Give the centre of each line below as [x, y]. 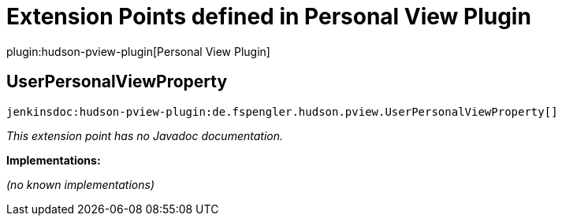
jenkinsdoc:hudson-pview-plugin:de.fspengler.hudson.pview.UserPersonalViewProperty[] [282, 111]
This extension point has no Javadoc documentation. [145, 135]
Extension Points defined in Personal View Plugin [269, 17]
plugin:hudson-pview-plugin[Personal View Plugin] [138, 51]
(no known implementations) [81, 184]
